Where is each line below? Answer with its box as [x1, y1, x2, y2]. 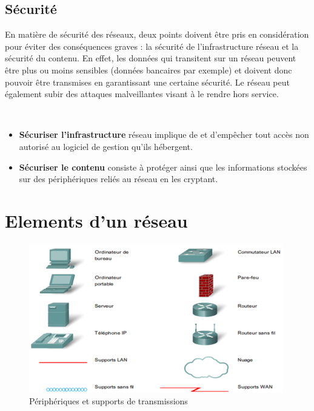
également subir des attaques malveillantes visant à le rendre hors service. [5, 87, 279, 100]
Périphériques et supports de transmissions [29, 395, 188, 407]
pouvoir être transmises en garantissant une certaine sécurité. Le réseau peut [5, 75, 290, 88]
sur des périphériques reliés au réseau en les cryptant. [19, 172, 218, 185]
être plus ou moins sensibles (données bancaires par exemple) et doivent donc [5, 63, 292, 76]
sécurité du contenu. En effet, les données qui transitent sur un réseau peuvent [5, 52, 296, 64]
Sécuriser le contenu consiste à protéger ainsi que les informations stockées [19, 160, 307, 173]
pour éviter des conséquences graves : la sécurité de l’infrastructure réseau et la [5, 39, 299, 52]
